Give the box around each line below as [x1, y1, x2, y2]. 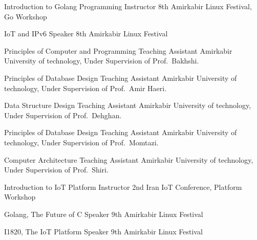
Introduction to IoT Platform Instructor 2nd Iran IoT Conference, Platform [4, 181, 242, 192]
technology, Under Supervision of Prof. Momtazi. [4, 137, 159, 147]
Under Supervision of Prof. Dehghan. [4, 110, 122, 120]
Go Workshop [4, 11, 47, 21]
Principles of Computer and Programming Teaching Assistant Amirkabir [4, 45, 232, 56]
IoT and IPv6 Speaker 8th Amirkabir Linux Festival [4, 28, 168, 39]
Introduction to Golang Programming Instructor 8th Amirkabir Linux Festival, [4, 1, 252, 11]
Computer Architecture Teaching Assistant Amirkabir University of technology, [4, 154, 253, 165]
